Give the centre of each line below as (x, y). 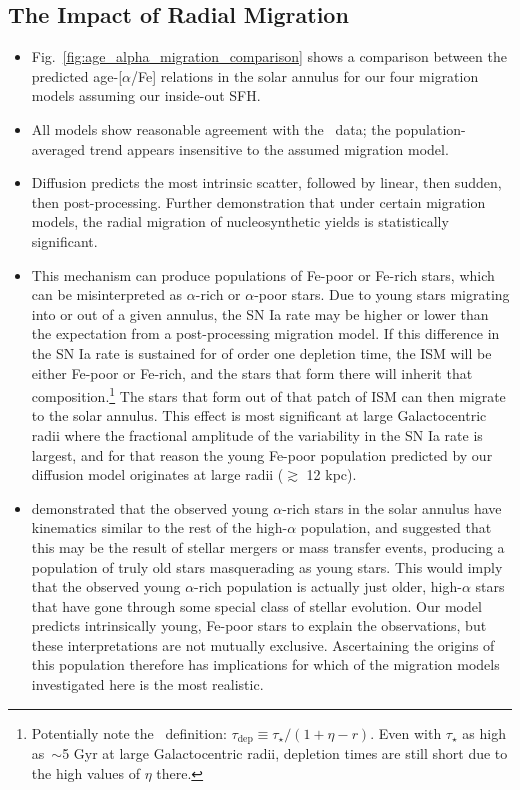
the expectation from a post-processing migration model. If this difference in (265, 333)
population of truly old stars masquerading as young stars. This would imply (267, 566)
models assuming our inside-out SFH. (146, 95)
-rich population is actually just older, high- (328, 586)
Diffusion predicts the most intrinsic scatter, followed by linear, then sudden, (266, 182)
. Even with (406, 732)
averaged (58, 148)
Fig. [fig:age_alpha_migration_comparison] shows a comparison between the (269, 56)
